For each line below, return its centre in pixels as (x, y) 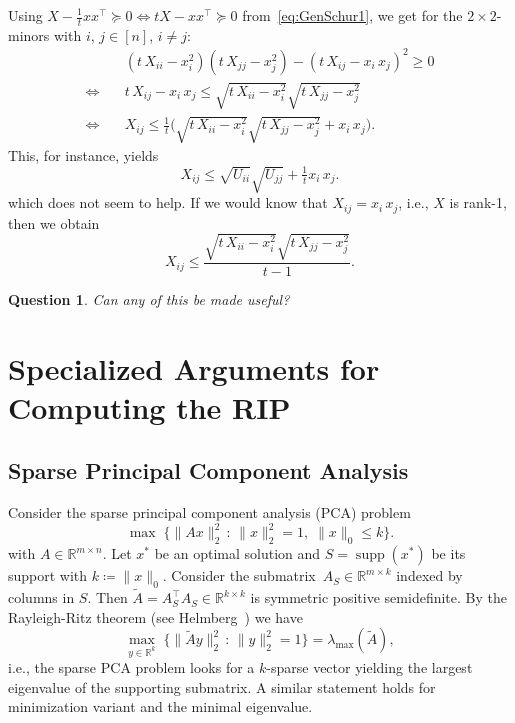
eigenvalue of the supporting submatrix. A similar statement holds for (222, 686)
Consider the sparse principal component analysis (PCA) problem (209, 512)
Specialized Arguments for (194, 367)
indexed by (429, 575)
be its (448, 553)
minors (29, 34)
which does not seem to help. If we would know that (168, 202)
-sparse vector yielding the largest (369, 667)
